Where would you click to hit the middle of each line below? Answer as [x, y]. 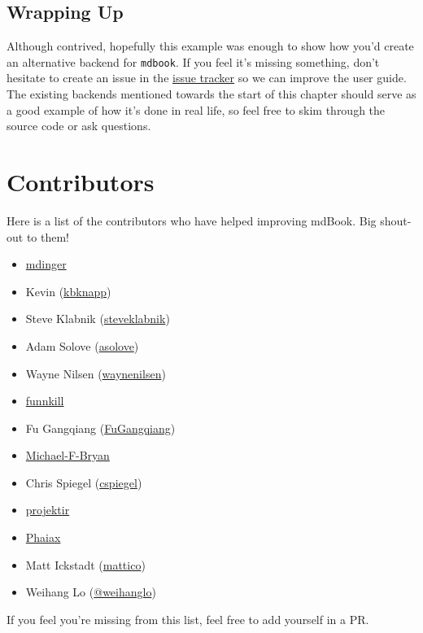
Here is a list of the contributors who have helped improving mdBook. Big [192, 220]
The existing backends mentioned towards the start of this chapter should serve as [211, 94]
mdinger [46, 264]
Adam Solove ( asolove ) [82, 345]
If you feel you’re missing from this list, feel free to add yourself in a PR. [188, 619]
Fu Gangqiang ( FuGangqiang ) [100, 428]
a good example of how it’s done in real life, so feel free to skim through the [196, 109]
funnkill [45, 401]
